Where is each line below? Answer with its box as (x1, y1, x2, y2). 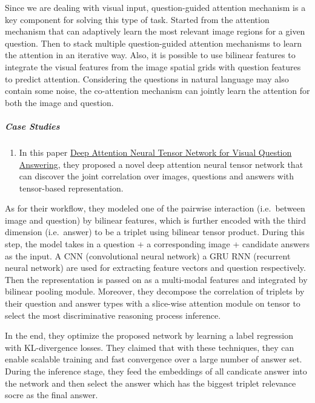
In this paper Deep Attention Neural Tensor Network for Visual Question (19, 145, 292, 158)
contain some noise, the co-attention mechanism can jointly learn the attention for (5, 84, 310, 97)
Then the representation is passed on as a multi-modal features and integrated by (5, 273, 308, 285)
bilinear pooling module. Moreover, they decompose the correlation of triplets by (5, 285, 305, 298)
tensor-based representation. (19, 181, 124, 194)
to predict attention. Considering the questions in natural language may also (5, 72, 289, 85)
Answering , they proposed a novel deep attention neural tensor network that (19, 158, 303, 170)
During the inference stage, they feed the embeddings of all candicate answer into (5, 365, 307, 377)
